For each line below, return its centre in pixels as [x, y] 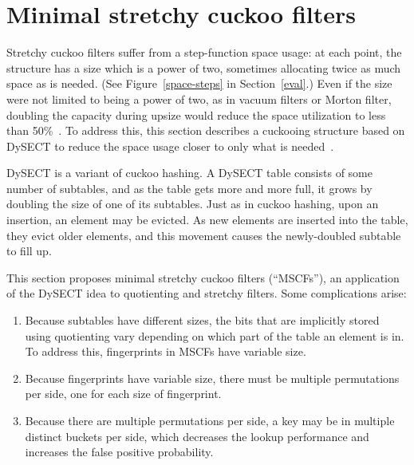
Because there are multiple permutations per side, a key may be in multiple [210, 420]
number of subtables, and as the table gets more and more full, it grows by [189, 188]
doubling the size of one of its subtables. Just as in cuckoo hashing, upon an [193, 204]
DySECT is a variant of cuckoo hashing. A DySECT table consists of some [189, 173]
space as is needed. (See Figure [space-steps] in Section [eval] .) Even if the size [199, 83]
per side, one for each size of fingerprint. [123, 394]
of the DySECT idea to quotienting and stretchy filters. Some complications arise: [207, 293]
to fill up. [29, 251]
